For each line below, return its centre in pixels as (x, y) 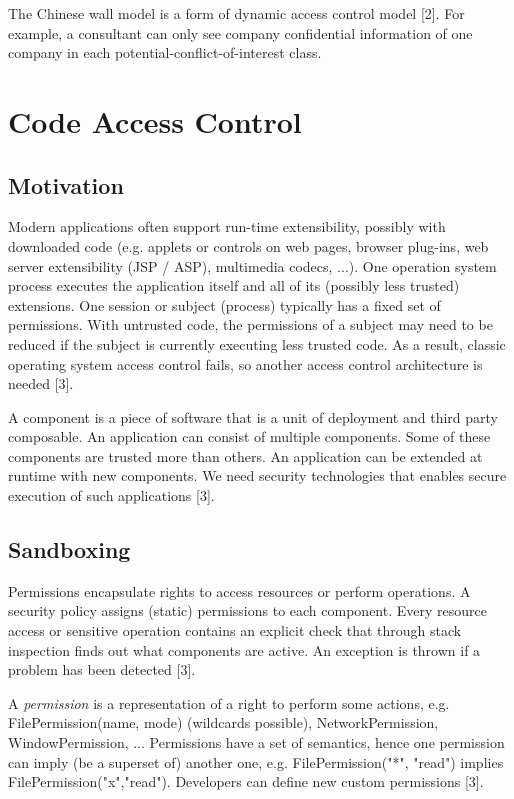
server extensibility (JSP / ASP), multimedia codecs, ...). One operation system (252, 265)
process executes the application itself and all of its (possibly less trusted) (234, 285)
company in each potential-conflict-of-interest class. (165, 52)
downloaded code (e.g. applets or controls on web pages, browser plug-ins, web (248, 245)
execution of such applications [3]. (111, 495)
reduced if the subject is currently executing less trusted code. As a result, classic (257, 343)
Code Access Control (155, 120)
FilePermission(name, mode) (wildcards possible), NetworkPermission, (223, 722)
